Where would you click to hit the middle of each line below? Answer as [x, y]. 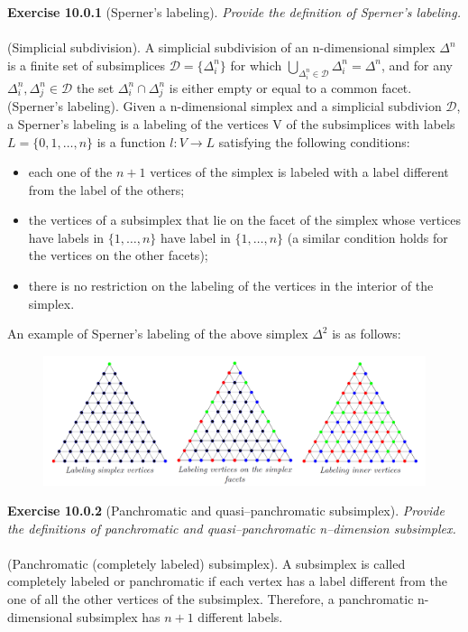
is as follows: [367, 334]
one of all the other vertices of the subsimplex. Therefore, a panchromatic [211, 599]
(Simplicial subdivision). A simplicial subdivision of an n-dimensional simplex [221, 47]
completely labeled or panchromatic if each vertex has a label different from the [227, 581]
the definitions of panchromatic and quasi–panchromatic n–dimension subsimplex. [232, 528]
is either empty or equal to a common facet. [290, 87]
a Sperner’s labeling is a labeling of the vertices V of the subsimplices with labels [231, 123]
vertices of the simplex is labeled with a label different [299, 172]
